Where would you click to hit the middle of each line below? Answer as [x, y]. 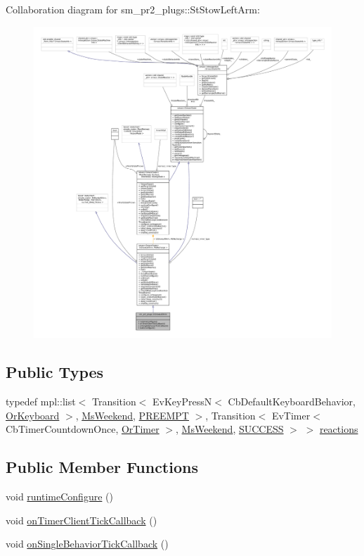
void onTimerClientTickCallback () [82, 520]
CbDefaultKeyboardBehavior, [292, 401]
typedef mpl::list [41, 401]
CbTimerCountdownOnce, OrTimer [83, 429]
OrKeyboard [33, 415]
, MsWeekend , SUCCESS [230, 429]
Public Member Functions [102, 467]
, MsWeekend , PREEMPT [132, 415]
